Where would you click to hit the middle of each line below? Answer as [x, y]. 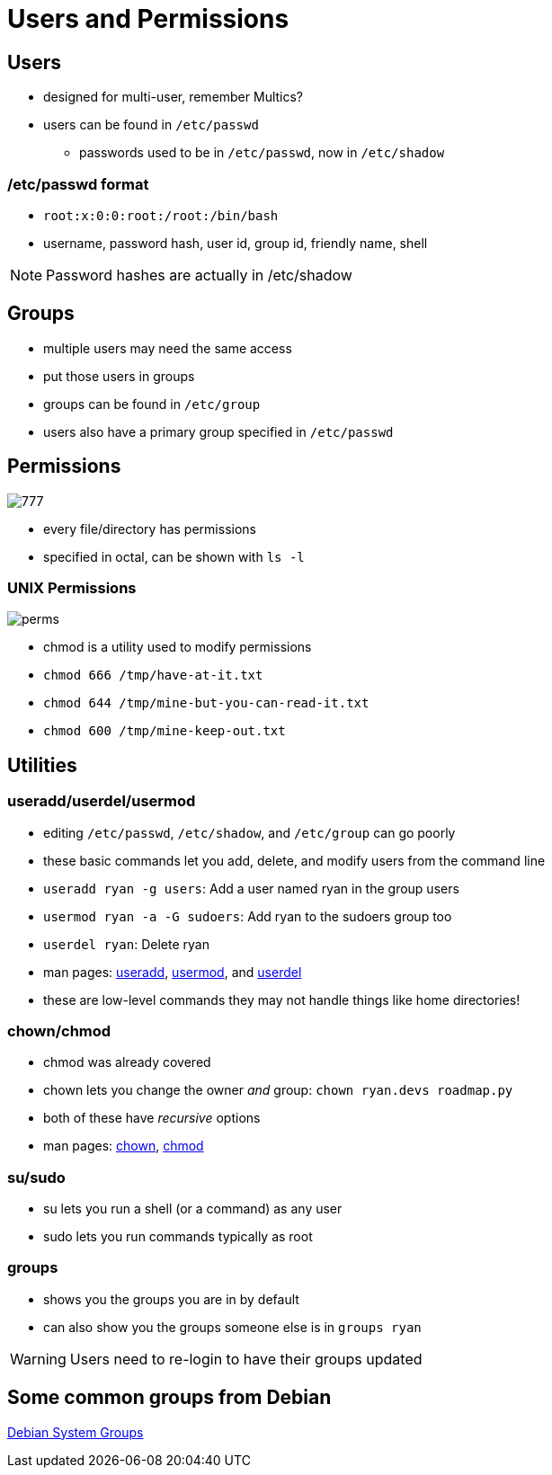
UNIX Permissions [72, 587]
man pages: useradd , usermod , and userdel [173, 972]
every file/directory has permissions [150, 529]
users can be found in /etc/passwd [151, 125]
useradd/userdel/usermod [102, 801]
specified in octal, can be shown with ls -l [174, 556]
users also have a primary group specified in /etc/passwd [218, 431]
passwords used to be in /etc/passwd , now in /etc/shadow [262, 153]
